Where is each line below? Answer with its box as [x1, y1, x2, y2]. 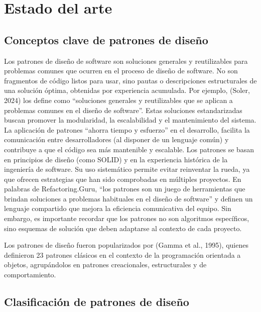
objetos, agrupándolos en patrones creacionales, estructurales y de [4, 259, 207, 270]
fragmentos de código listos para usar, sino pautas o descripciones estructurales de [4, 75, 257, 85]
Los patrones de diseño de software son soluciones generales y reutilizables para [4, 55, 248, 66]
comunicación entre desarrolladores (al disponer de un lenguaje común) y [4, 134, 229, 145]
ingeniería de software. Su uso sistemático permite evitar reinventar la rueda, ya [4, 164, 250, 174]
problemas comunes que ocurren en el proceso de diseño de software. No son [4, 65, 238, 76]
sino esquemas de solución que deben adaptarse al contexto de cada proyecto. [4, 223, 242, 233]
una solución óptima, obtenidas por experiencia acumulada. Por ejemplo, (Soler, [4, 85, 250, 95]
